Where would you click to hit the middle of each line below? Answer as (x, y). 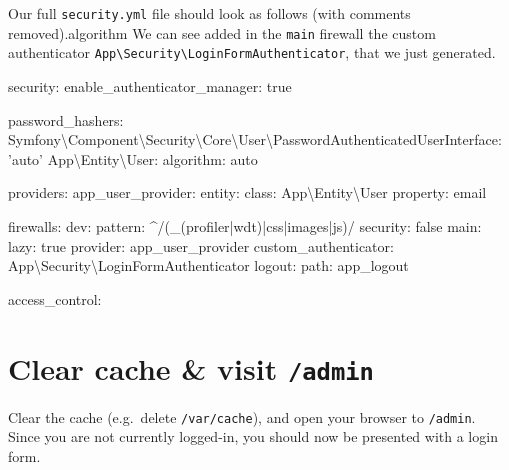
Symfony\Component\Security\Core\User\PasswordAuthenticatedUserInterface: (255, 139)
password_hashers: (66, 119)
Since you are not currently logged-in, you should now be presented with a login (253, 436)
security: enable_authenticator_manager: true (150, 85)
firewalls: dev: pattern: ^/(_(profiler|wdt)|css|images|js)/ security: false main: (245, 225)
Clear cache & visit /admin (191, 367)
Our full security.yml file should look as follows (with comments (209, 13)
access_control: (55, 298)
